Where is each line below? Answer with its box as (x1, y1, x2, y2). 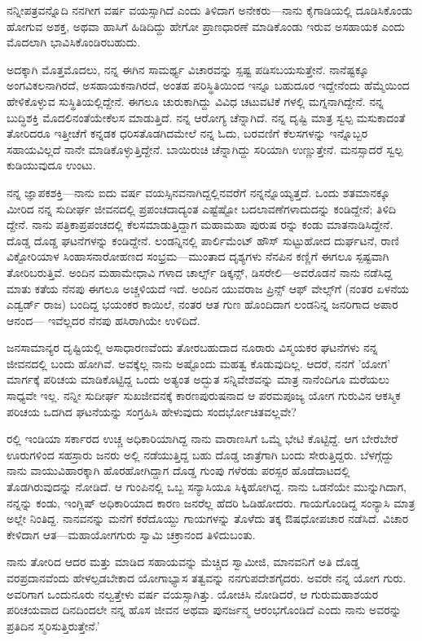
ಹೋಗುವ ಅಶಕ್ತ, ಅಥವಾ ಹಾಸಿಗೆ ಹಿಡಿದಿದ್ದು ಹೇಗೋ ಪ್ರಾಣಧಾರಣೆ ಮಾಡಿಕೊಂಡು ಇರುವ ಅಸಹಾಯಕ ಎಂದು (7, 17, 405, 34)
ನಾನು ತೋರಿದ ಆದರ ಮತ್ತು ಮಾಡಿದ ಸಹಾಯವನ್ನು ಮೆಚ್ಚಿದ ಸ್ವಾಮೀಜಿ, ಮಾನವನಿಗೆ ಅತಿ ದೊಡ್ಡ (7, 553, 360, 570)
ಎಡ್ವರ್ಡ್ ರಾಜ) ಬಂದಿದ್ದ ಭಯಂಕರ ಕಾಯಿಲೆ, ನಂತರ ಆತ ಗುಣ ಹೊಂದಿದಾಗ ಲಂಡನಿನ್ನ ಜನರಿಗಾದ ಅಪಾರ (7, 296, 398, 313)
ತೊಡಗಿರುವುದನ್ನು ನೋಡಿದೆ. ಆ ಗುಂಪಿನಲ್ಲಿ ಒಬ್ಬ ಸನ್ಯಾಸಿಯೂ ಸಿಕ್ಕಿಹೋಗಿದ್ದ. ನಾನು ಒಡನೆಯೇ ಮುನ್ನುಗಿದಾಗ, (7, 478, 407, 495)
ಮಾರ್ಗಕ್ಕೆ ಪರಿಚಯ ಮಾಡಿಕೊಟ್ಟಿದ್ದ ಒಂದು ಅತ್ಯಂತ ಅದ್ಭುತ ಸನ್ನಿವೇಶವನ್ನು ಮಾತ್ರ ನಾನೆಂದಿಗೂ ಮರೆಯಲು (7, 371, 389, 388)
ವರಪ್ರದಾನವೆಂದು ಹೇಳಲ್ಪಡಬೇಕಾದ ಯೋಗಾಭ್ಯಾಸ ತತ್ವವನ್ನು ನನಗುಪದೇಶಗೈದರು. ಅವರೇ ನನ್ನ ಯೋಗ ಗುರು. (7, 569, 407, 586)
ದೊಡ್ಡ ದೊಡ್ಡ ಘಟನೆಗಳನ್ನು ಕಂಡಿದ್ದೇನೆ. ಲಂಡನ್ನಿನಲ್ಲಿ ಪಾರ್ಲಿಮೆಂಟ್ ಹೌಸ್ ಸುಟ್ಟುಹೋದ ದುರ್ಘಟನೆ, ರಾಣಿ (7, 231, 399, 248)
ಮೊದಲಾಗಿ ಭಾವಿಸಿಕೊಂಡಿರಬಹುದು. (7, 33, 141, 50)
